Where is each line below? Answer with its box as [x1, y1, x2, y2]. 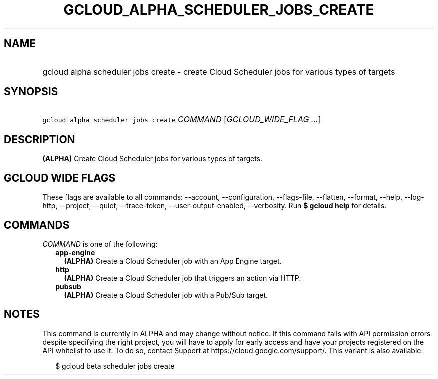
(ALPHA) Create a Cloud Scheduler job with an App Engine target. [64, 256, 282, 265]
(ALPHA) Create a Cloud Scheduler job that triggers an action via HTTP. [64, 273, 301, 282]
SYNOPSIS [4, 85, 58, 98]
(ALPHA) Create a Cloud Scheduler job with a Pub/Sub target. [64, 290, 268, 299]
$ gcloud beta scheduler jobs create [55, 361, 175, 370]
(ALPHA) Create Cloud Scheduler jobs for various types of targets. [42, 154, 263, 163]
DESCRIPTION [4, 133, 75, 146]
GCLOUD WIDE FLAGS [4, 171, 116, 184]
